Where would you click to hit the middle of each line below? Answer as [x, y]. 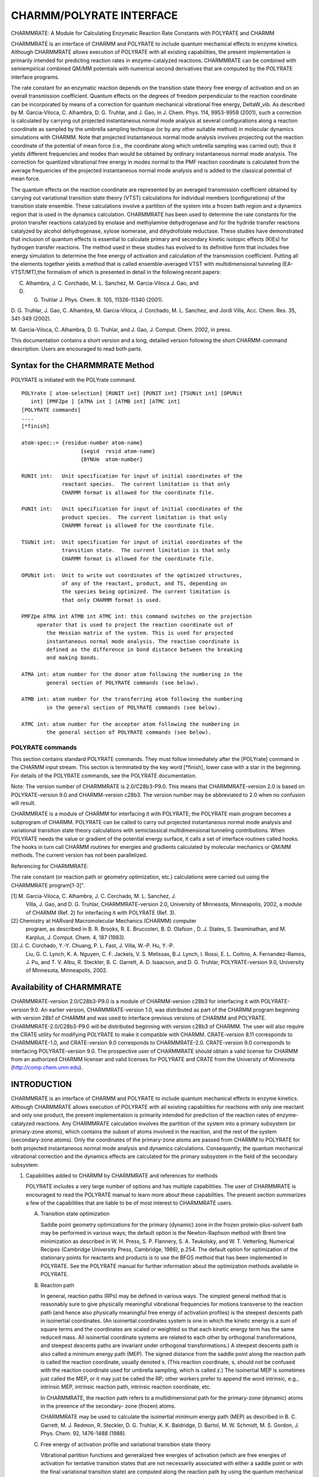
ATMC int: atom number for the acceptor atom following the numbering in [131, 724]
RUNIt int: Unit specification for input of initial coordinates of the [132, 476]
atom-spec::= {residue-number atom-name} [82, 443]
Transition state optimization [75, 1214]
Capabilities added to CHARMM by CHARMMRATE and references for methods [122, 1175]
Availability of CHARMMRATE [66, 988]
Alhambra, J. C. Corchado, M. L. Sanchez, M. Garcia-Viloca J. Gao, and [112, 283]
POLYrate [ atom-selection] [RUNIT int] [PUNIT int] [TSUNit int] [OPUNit [132, 393]
